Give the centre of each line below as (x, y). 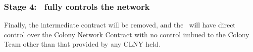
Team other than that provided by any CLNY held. (82, 44)
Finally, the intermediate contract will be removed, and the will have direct (120, 25)
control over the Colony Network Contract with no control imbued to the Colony (127, 34)
